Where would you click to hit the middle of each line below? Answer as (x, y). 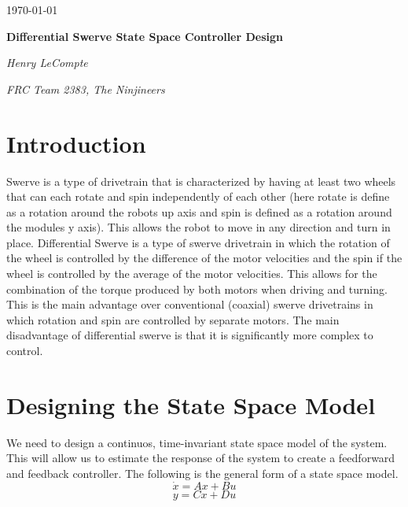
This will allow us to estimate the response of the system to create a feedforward (201, 458)
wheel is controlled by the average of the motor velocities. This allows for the (192, 274)
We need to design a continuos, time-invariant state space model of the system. (197, 442)
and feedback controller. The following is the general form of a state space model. (202, 473)
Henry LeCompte (47, 63)
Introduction (76, 143)
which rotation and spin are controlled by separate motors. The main (173, 319)
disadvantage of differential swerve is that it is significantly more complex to (190, 335)
